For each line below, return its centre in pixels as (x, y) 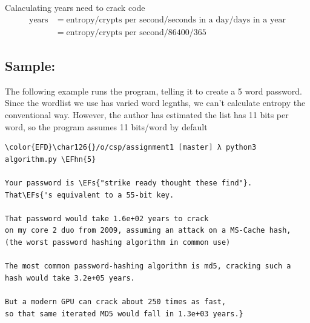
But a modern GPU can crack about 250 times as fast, (116, 301)
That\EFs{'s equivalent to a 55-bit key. (90, 195)
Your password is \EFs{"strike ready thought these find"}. (129, 183)
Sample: (30, 66)
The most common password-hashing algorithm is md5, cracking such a (148, 266)
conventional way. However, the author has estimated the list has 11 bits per (147, 115)
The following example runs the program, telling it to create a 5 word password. (153, 91)
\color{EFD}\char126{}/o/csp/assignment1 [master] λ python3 (131, 148)
